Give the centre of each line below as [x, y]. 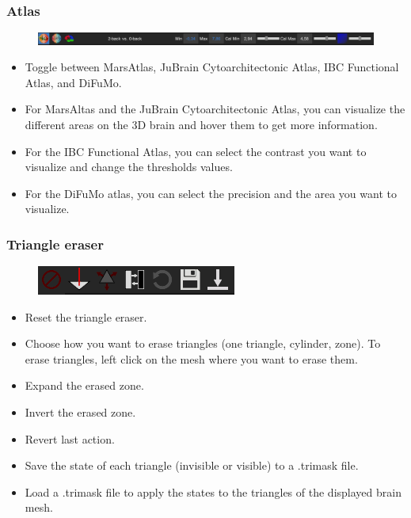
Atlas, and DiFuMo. [73, 82]
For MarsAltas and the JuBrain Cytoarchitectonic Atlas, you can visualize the [215, 109]
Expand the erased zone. [84, 385]
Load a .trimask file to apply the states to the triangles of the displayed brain [213, 491]
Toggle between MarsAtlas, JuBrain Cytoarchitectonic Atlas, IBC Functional [212, 67]
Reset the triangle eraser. [86, 316]
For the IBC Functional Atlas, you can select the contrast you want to [196, 151]
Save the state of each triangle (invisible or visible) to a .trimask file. [192, 465]
